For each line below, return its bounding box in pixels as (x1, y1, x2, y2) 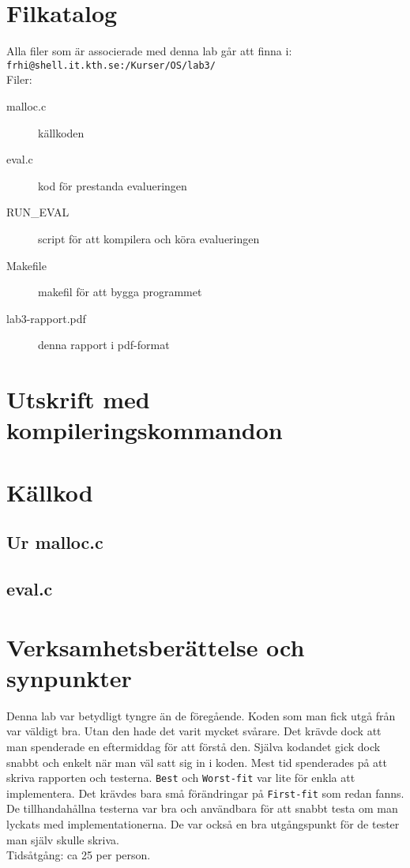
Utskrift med (6, 383, 150, 415)
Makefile (6, 257, 47, 273)
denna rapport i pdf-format (38, 336, 170, 353)
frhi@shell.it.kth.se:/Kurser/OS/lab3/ (6, 59, 216, 71)
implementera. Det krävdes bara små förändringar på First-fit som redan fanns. (6, 784, 404, 801)
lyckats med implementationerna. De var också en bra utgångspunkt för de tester (6, 816, 400, 832)
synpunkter (6, 661, 132, 693)
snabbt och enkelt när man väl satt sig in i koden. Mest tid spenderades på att (6, 753, 387, 770)
